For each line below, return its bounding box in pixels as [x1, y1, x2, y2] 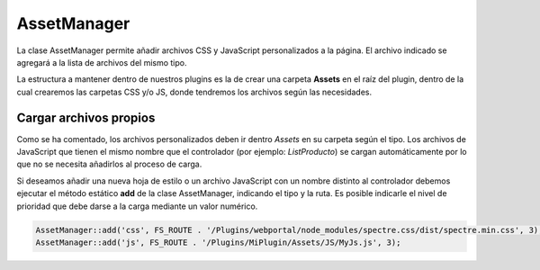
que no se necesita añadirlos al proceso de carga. [16, 158, 202, 170]
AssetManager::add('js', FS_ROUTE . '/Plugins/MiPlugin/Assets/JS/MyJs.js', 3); [35, 237, 401, 247]
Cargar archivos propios [16, 110, 156, 125]
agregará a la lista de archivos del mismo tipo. [16, 57, 187, 67]
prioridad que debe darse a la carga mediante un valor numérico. [16, 201, 258, 211]
